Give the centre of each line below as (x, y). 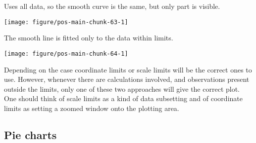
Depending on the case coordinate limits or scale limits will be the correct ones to (128, 69)
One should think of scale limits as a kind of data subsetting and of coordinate (123, 98)
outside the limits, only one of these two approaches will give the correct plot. (122, 89)
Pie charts (30, 134)
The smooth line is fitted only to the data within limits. (89, 38)
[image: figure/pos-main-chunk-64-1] (66, 54)
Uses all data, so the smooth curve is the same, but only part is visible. (112, 6)
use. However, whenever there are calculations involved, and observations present (127, 79)
